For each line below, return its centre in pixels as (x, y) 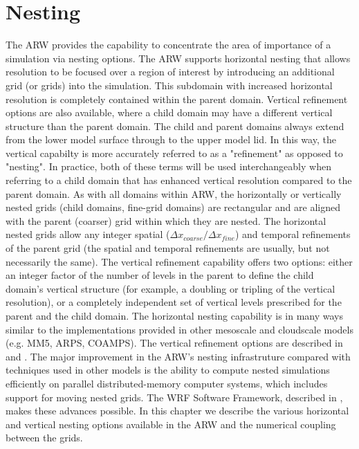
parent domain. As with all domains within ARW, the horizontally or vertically (174, 193)
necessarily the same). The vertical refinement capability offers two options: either (179, 261)
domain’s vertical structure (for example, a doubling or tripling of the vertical (171, 288)
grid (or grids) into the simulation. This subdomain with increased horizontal (169, 85)
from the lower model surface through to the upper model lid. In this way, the (171, 139)
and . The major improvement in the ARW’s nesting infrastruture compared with (178, 356)
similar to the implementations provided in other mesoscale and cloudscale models (179, 329)
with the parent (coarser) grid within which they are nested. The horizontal (166, 220)
